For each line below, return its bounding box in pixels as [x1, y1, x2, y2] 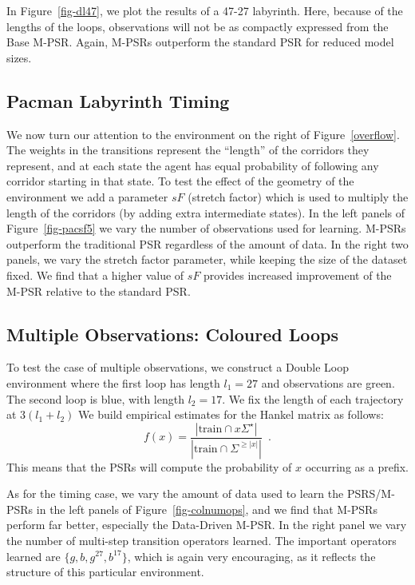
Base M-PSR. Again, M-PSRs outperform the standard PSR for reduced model [6, 34, 394, 50]
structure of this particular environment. [6, 563, 204, 580]
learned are [6, 547, 61, 564]
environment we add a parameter [6, 188, 168, 205]
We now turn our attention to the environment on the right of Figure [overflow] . [6, 125, 400, 142]
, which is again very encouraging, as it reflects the [127, 547, 376, 564]
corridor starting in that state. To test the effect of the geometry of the [6, 173, 354, 189]
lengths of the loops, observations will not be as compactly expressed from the [6, 18, 389, 34]
